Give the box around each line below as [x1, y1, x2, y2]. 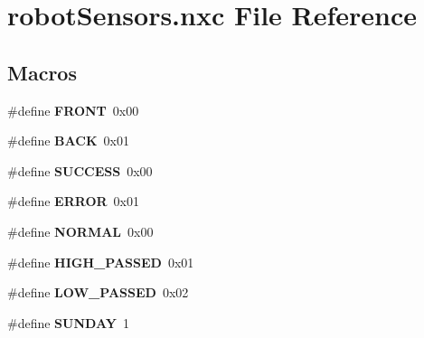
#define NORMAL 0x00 [7, 221, 154, 240]
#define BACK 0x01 [7, 131, 129, 150]
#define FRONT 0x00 [7, 100, 139, 119]
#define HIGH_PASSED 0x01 [7, 252, 194, 271]
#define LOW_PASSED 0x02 [7, 283, 189, 302]
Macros [7, 58, 77, 86]
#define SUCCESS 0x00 [7, 161, 153, 180]
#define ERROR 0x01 [7, 192, 139, 211]
